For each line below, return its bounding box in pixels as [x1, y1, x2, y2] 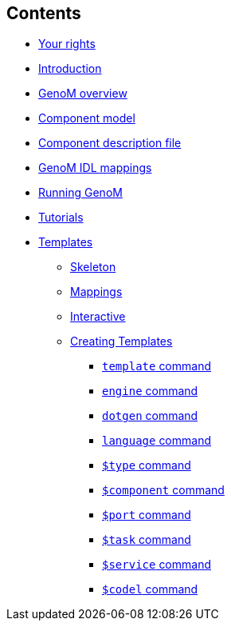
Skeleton [70, 260, 116, 274]
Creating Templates [70, 334, 173, 349]
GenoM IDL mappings [38, 161, 152, 175]
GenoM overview [38, 86, 127, 101]
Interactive [70, 310, 126, 324]
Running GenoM [38, 186, 123, 200]
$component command [102, 483, 225, 497]
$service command [102, 557, 211, 572]
